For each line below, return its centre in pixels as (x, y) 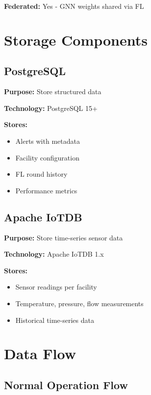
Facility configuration (47, 157)
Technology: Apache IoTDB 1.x (54, 254)
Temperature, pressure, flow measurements (79, 303)
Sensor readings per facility (56, 287)
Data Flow (40, 354)
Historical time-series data (55, 320)
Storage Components (76, 39)
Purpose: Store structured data (53, 92)
